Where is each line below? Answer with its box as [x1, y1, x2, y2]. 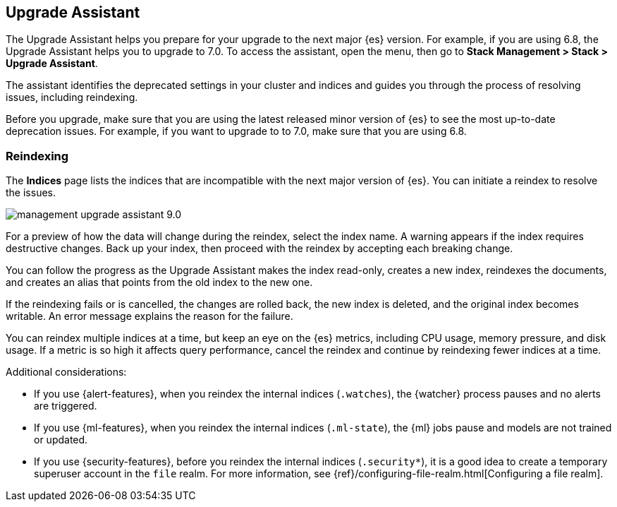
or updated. [34, 434, 88, 446]
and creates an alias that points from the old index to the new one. [6, 276, 313, 289]
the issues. [6, 186, 56, 199]
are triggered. [34, 400, 97, 412]
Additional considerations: [6, 366, 127, 378]
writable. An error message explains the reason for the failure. [6, 310, 293, 323]
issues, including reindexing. [6, 91, 138, 104]
